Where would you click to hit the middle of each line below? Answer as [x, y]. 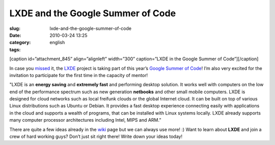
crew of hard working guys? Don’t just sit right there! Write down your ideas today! [96, 136]
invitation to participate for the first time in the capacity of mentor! [79, 75]
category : [20, 43]
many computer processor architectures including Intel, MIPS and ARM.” [85, 120]
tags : [15, 49]
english [57, 43]
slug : [15, 28]
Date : [15, 35]
